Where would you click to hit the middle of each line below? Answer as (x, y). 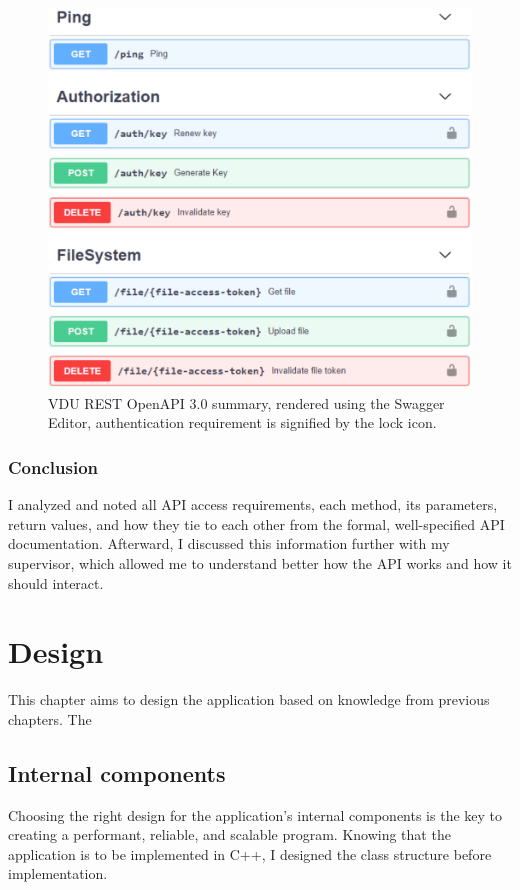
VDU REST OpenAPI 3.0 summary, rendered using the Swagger (246, 402)
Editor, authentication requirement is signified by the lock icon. (242, 422)
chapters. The (50, 718)
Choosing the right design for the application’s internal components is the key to (255, 814)
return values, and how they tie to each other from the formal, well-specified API (256, 523)
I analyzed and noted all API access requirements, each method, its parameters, (253, 504)
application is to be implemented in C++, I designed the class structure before (250, 853)
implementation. (58, 873)
